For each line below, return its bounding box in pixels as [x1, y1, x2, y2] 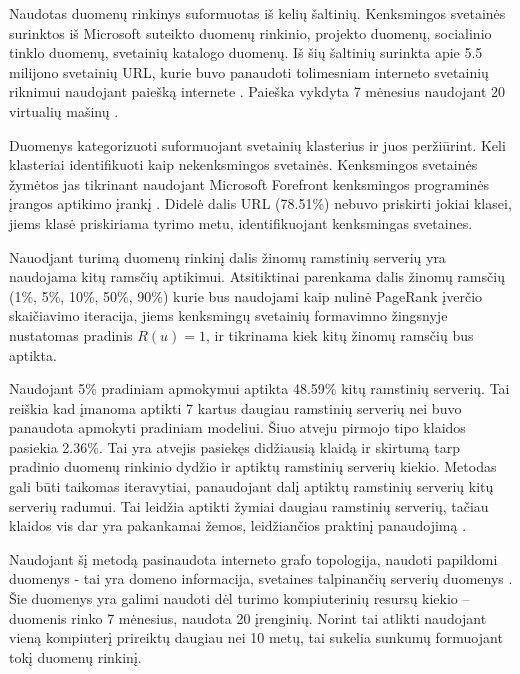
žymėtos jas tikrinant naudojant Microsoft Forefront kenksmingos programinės [9, 173, 490, 194]
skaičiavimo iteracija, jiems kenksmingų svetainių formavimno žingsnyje [9, 305, 448, 326]
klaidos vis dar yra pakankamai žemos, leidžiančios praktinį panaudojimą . [9, 515, 467, 536]
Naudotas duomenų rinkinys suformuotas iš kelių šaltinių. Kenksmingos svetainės [9, 3, 506, 23]
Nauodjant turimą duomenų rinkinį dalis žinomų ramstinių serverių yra [9, 246, 446, 267]
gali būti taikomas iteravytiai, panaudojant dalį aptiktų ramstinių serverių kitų [9, 476, 494, 497]
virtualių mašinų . [9, 100, 119, 121]
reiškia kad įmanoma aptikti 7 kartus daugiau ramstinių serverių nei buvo [9, 397, 462, 418]
